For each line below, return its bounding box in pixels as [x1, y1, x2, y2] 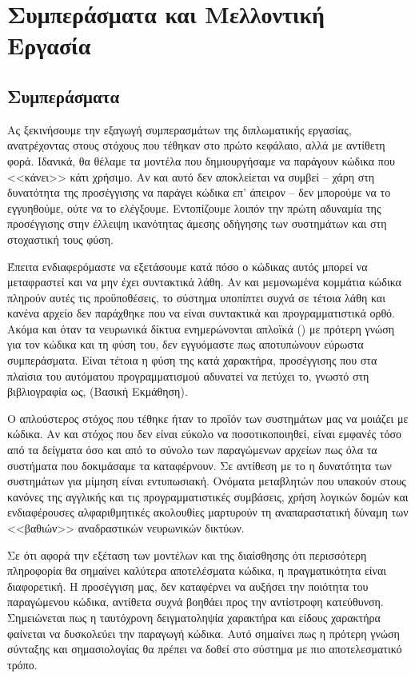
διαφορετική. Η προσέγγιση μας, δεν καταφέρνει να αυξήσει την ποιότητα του [7, 577, 369, 594]
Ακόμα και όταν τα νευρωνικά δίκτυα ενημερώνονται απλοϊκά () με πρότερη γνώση [7, 320, 395, 337]
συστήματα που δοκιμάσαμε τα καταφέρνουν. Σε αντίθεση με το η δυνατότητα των [7, 457, 392, 473]
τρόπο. [7, 656, 38, 672]
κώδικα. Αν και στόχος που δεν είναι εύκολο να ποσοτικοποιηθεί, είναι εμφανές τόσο [7, 425, 401, 442]
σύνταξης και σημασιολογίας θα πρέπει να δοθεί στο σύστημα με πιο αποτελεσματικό [7, 640, 402, 657]
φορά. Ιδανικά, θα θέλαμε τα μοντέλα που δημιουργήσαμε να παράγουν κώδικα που [7, 152, 395, 169]
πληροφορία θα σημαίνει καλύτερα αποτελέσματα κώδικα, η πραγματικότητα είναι [7, 562, 387, 579]
